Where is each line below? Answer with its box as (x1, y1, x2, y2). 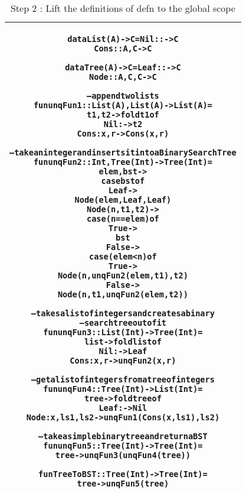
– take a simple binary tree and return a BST (38, 432, 208, 441)
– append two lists (86, 91, 159, 100)
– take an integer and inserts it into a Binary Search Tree (9, 148, 237, 157)
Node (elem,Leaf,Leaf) (74, 195, 172, 205)
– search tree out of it (79, 318, 167, 327)
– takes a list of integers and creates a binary (31, 309, 215, 318)
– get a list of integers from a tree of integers (31, 375, 215, 384)
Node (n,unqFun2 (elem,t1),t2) (57, 271, 188, 280)
